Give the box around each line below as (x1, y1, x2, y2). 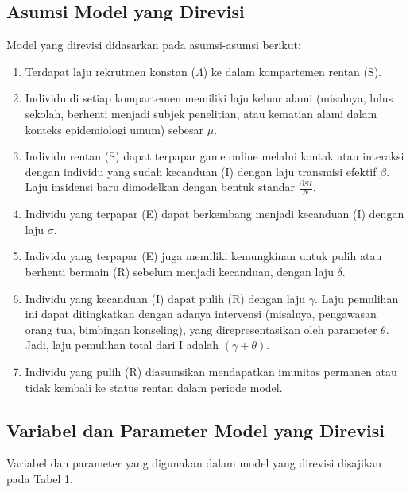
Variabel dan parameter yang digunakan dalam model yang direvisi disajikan (6, 455, 382, 471)
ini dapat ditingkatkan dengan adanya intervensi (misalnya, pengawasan (25, 306, 377, 322)
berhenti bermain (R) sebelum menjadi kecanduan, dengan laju (25, 263, 334, 279)
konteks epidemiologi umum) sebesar (25, 121, 204, 137)
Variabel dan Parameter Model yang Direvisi (6, 417, 385, 442)
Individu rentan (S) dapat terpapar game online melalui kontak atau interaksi (25, 148, 404, 164)
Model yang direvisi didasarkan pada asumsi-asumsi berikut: (6, 37, 301, 53)
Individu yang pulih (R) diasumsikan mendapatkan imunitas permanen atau (25, 363, 397, 379)
